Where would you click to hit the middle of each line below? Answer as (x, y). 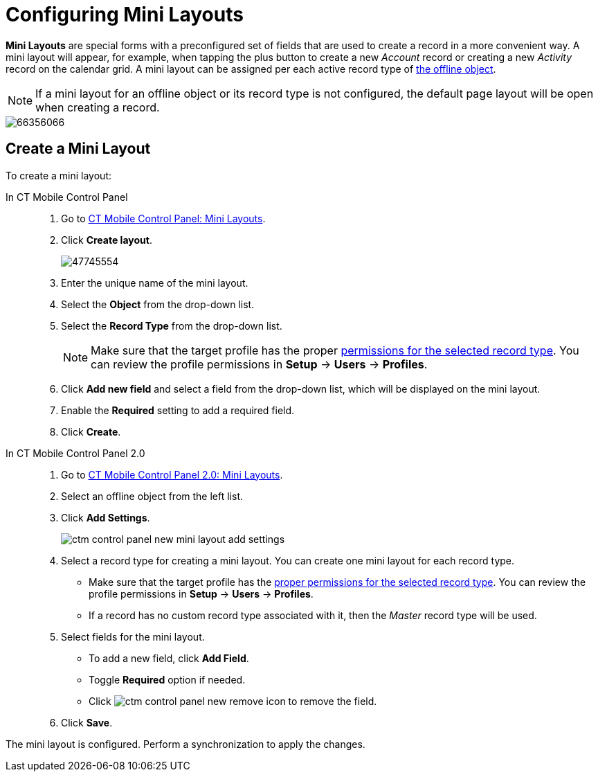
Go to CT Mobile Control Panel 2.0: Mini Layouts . (172, 474)
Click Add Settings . (106, 517)
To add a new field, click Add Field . (169, 658)
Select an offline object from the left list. (152, 496)
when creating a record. (98, 107)
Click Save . (87, 722)
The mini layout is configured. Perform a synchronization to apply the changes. (185, 744)
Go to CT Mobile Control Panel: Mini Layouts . (163, 218)
